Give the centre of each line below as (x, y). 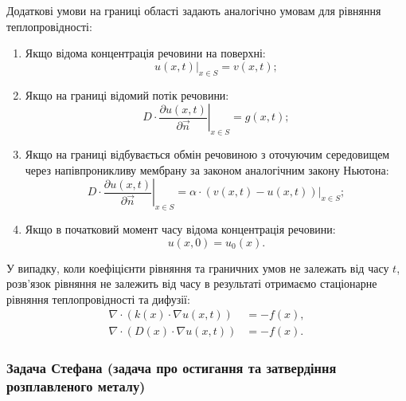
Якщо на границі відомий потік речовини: (127, 94)
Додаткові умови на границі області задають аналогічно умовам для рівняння (194, 10)
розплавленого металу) (76, 386)
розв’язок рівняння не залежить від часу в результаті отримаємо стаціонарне (192, 283)
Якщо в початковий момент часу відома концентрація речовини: (180, 228)
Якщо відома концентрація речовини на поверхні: (145, 53)
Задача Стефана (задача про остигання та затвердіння (172, 368)
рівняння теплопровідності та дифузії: (98, 299)
